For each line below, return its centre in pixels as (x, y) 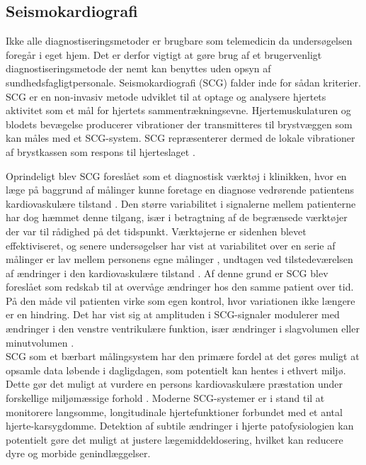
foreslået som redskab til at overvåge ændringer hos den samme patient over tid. (180, 287)
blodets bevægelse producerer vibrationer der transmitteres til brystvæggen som (179, 124)
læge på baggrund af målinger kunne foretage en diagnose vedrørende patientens (180, 190)
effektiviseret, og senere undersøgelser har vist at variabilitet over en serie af (171, 245)
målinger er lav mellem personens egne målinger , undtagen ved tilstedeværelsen (179, 259)
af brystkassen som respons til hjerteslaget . (101, 151)
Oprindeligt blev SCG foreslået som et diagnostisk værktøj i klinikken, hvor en (176, 175)
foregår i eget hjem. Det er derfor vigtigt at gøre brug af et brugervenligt (164, 54)
